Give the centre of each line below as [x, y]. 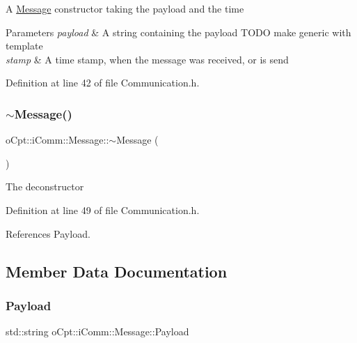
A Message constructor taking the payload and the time [125, 8]
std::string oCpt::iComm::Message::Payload [97, 331]
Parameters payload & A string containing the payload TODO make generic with [178, 32]
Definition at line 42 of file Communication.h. [103, 83]
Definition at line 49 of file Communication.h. [103, 209]
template [24, 46]
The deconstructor [45, 186]
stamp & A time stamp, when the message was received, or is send [147, 59]
